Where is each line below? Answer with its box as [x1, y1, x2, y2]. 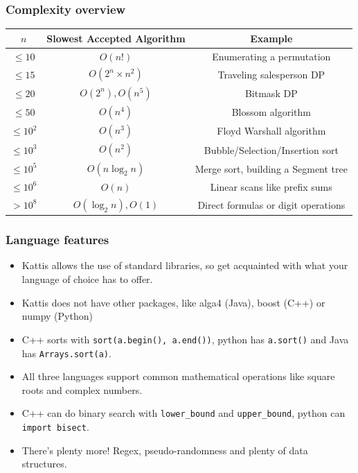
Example [250, 31, 293, 45]
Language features [6, 231, 109, 248]
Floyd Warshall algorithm [217, 123, 326, 138]
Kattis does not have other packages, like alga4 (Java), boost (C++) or [21, 295, 325, 309]
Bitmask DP [244, 85, 298, 100]
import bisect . [21, 420, 89, 433]
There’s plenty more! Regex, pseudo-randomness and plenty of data [21, 442, 308, 457]
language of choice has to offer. [21, 272, 153, 286]
